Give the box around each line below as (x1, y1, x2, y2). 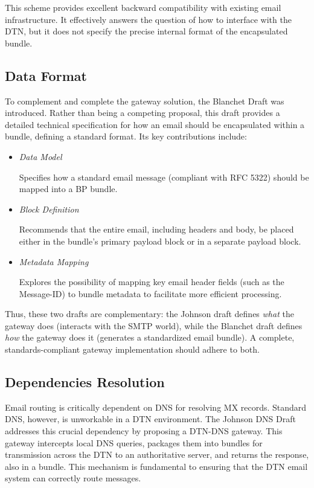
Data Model (19, 150, 62, 162)
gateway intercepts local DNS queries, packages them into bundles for (5, 436, 263, 449)
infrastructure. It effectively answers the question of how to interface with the (5, 13, 292, 25)
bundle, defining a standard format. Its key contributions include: (5, 130, 247, 143)
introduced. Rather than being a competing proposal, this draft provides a (5, 106, 280, 119)
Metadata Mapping (19, 255, 89, 268)
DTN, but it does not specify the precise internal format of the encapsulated (5, 25, 288, 37)
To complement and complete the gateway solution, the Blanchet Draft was (5, 94, 284, 107)
